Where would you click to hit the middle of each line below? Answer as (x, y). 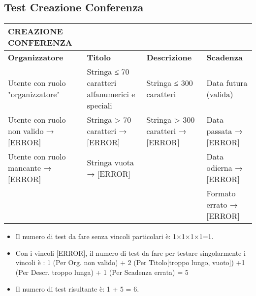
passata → (224, 131)
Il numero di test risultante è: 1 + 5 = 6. (77, 288)
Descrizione (169, 57)
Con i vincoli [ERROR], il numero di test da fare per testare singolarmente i (130, 253)
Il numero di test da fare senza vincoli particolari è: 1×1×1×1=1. (114, 236)
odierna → (225, 168)
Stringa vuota (111, 162)
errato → (222, 205)
